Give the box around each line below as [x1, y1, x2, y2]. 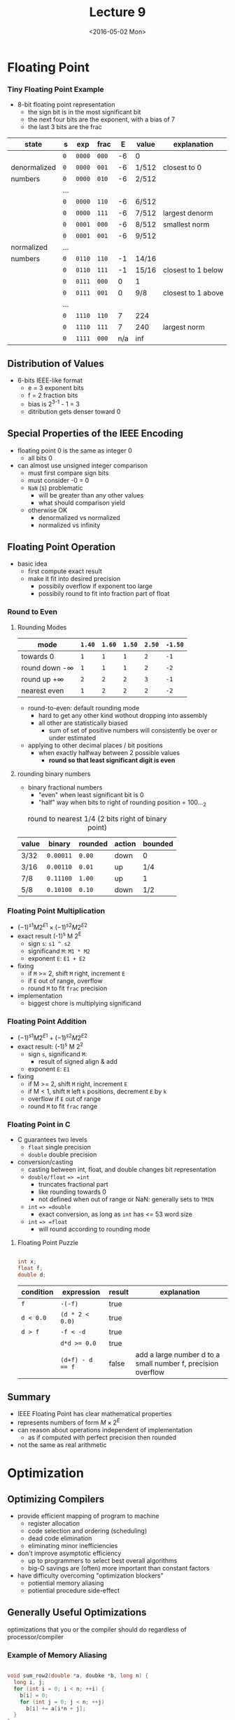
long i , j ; [13, 1679, 45, 1686]
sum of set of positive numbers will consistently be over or [48, 726, 218, 734]
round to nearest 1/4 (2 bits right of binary [27, 814, 167, 824]
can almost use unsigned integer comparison [17, 461, 148, 469]
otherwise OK [27, 506, 68, 514]
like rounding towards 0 [38, 1187, 107, 1196]
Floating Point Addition [7, 1016, 87, 1026]
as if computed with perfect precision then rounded [27, 1433, 177, 1442]
